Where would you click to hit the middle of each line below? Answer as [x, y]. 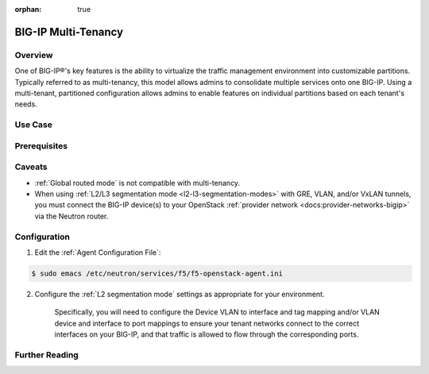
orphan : [28, 9]
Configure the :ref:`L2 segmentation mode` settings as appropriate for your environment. [180, 294]
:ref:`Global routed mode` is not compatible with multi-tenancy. [137, 183]
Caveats [31, 167]
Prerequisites [41, 145]
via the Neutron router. [71, 216]
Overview [34, 55]
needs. [26, 104]
